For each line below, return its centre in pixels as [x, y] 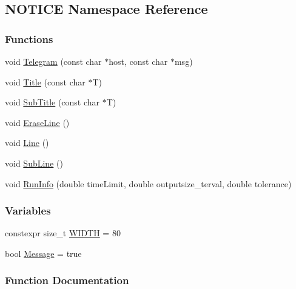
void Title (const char [45, 81]
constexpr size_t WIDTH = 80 [63, 233]
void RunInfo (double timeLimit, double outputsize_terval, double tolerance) [148, 183]
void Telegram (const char [53, 61]
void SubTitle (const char [52, 102]
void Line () [27, 143]
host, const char [138, 61]
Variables [28, 211]
